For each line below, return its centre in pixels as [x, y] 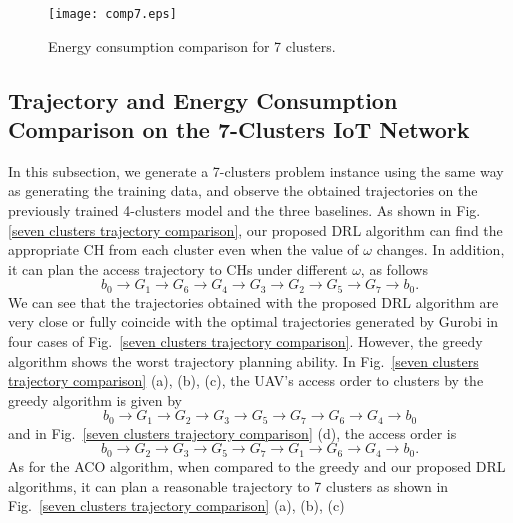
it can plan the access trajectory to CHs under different [178, 268]
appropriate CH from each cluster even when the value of [183, 249]
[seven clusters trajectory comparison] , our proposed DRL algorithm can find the [255, 229]
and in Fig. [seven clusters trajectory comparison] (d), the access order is [232, 432]
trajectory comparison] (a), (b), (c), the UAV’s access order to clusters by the [246, 380]
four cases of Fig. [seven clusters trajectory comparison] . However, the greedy [245, 341]
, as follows [394, 268]
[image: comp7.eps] [112, 14]
